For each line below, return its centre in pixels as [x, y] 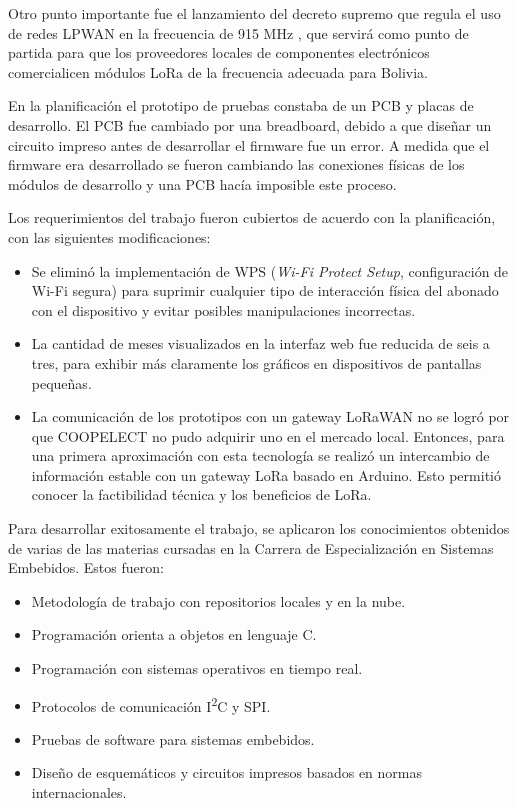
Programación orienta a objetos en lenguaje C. [174, 634]
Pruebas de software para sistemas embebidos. [173, 738]
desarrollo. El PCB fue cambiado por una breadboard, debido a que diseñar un [250, 124]
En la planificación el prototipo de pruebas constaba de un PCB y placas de [241, 105]
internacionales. [79, 792]
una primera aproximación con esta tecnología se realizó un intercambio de [260, 455]
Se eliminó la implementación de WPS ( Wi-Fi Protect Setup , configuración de [270, 270]
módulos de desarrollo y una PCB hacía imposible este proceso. [202, 183]
